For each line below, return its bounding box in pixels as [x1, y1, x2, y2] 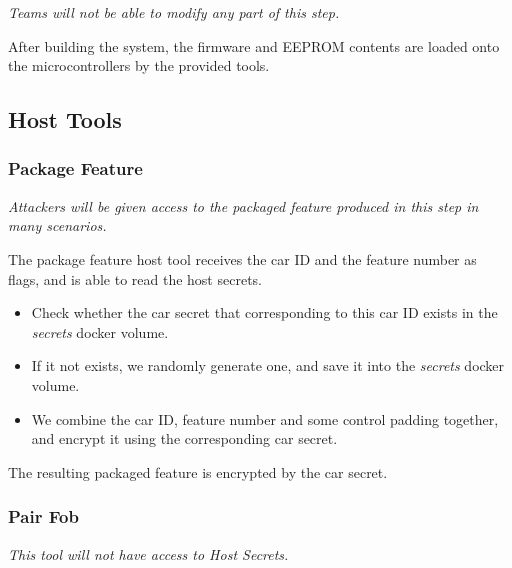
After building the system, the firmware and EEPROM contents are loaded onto [8, 35, 500, 56]
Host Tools [8, 104, 122, 135]
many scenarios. [8, 215, 107, 236]
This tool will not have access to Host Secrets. [8, 543, 289, 564]
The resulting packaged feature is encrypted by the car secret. [8, 461, 388, 482]
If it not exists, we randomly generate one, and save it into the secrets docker [31, 355, 505, 376]
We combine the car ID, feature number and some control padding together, [31, 408, 499, 429]
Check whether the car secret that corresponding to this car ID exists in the [31, 302, 498, 323]
